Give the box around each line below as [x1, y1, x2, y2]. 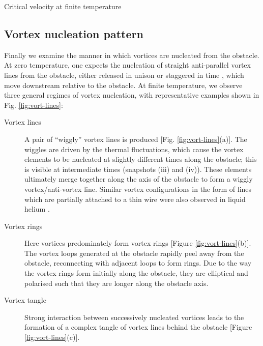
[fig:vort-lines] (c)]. [24, 332, 80, 342]
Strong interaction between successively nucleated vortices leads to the [24, 311, 244, 322]
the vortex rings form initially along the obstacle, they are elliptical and [24, 268, 248, 278]
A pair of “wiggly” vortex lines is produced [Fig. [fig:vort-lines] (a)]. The [24, 133, 247, 144]
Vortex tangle [4, 295, 46, 305]
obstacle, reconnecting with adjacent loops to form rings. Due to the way [24, 257, 252, 268]
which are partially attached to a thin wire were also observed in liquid [24, 193, 246, 204]
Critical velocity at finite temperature [4, 1, 122, 11]
